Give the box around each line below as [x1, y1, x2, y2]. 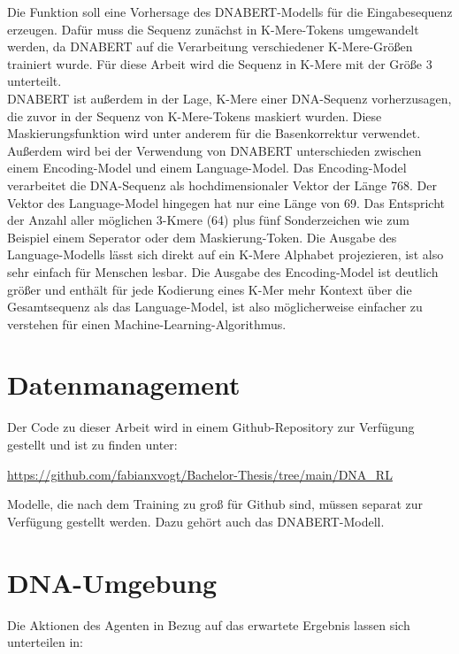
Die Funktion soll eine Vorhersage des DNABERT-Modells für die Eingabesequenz [7, 3, 453, 20]
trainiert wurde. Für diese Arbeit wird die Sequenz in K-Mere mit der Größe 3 [7, 54, 432, 73]
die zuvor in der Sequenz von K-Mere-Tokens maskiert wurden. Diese [7, 106, 382, 125]
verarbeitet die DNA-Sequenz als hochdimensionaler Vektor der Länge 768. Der [7, 175, 437, 194]
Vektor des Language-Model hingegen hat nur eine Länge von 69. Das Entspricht [7, 193, 446, 212]
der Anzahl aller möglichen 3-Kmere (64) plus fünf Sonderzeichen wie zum [7, 211, 409, 229]
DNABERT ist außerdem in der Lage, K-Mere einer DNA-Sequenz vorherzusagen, [7, 88, 452, 107]
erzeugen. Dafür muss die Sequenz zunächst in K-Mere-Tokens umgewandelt [7, 19, 419, 38]
